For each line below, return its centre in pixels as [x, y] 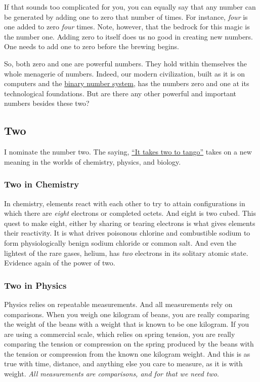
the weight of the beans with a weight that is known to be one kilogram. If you [126, 324]
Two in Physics [35, 285]
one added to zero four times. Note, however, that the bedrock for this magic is [127, 27]
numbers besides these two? [47, 103]
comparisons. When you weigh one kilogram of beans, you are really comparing [127, 314]
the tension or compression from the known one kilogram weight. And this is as [127, 353]
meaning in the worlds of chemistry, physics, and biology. [93, 161]
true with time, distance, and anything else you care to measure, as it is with [123, 364]
